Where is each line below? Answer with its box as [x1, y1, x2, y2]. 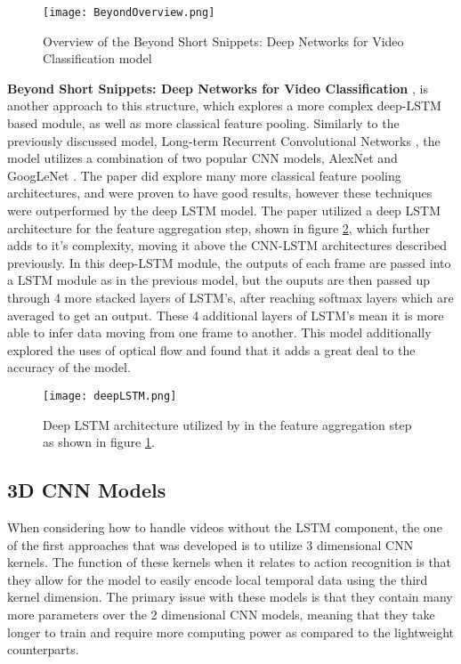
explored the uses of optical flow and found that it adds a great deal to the [7, 340, 416, 359]
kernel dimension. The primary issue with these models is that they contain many [7, 587, 453, 606]
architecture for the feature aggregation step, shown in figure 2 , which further [7, 218, 430, 237]
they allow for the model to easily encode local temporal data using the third [7, 570, 428, 588]
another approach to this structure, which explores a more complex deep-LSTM [7, 96, 441, 115]
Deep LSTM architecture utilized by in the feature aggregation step [43, 415, 412, 433]
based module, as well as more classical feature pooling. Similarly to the [7, 114, 400, 133]
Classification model [43, 49, 152, 68]
